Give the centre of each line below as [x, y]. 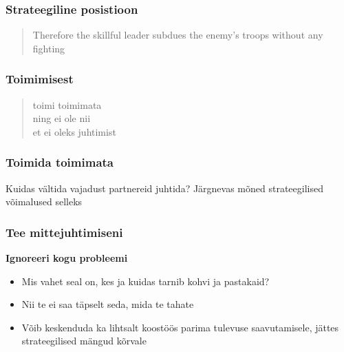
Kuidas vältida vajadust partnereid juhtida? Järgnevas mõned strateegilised [164, 188]
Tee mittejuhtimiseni [64, 232]
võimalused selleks [44, 201]
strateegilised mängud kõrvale [84, 341]
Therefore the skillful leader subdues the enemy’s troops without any [178, 35]
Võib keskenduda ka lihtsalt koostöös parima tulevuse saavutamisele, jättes [180, 327]
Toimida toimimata [60, 162]
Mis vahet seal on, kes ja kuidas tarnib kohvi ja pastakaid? [146, 281]
